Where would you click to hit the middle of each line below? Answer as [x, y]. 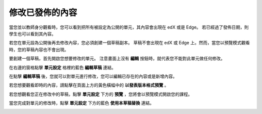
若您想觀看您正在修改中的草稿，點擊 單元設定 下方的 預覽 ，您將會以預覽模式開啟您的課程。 [101, 94]
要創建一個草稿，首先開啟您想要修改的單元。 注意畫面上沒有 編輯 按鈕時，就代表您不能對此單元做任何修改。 [117, 59]
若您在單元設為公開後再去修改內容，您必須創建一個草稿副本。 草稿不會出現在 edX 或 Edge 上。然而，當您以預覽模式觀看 [129, 43]
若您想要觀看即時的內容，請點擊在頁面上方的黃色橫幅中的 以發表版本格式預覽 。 [89, 85]
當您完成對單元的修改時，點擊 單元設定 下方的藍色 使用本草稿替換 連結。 [82, 103]
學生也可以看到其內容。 [32, 33]
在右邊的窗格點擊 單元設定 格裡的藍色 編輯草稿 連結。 [62, 67]
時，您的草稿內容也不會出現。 [39, 49]
